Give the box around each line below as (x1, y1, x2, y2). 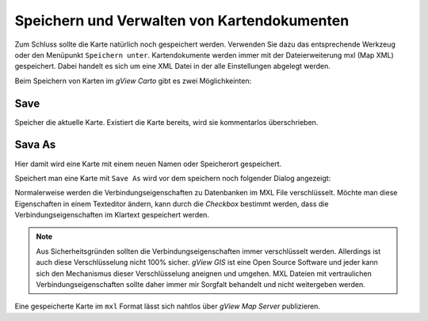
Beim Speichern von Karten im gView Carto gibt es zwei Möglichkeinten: (14, 76, 252, 85)
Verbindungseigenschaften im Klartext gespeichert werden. (14, 210, 210, 220)
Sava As (14, 138, 56, 152)
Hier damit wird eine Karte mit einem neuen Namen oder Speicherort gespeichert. (14, 159, 282, 168)
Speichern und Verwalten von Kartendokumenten (14, 12, 350, 29)
